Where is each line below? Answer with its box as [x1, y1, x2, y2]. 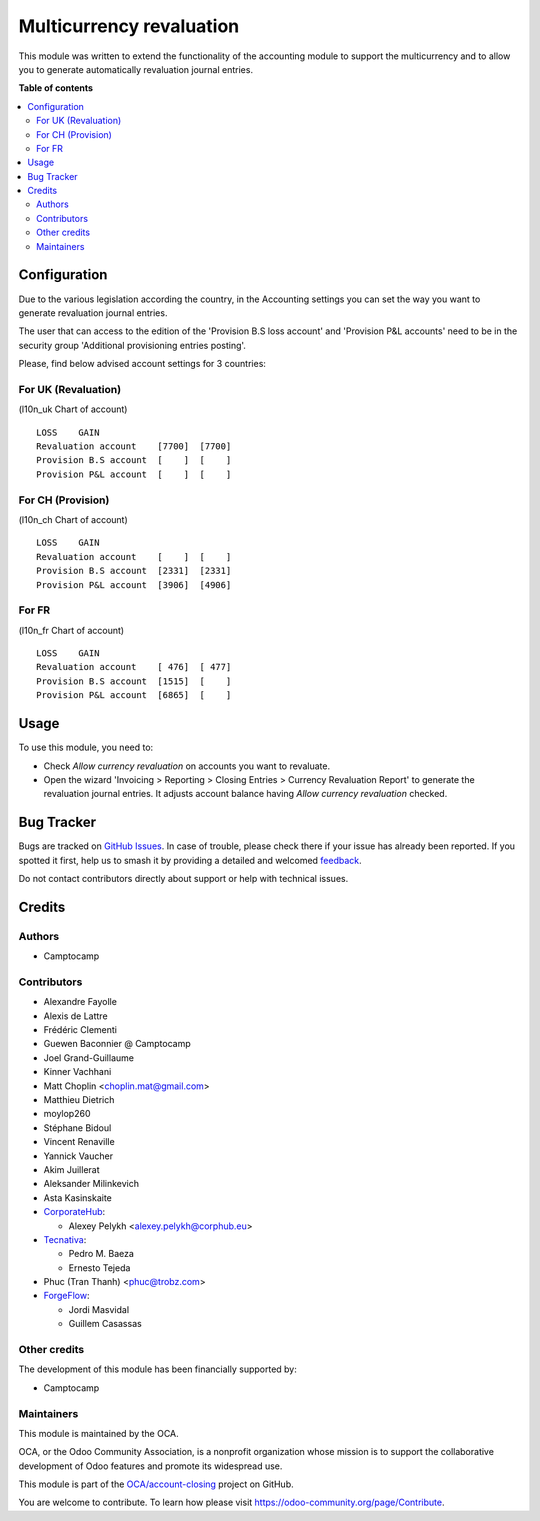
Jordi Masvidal [68, 1303, 130, 1315]
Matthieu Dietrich [43, 1094, 115, 1105]
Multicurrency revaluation [18, 15, 240, 37]
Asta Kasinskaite [43, 1191, 112, 1204]
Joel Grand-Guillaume [43, 1051, 135, 1064]
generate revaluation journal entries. [18, 306, 168, 319]
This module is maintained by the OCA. [18, 1427, 179, 1439]
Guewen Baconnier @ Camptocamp [43, 1038, 191, 1050]
